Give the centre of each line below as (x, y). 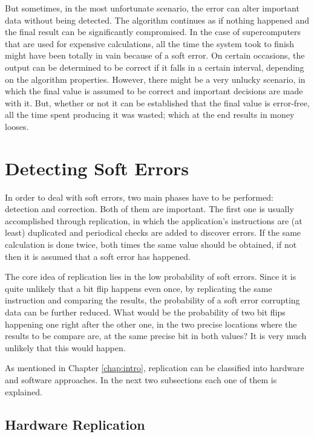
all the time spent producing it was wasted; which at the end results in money (150, 115)
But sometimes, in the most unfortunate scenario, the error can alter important (152, 8)
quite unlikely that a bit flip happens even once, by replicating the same (139, 288)
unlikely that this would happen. (65, 347)
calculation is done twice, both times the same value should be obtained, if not (151, 244)
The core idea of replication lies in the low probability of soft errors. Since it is (151, 277)
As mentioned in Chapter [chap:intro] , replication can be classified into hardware (155, 368)
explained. (24, 391)
